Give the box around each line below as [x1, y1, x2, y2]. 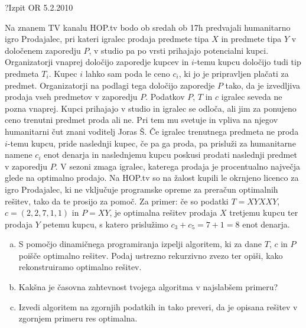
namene [5, 148, 32, 161]
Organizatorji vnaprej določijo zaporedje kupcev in [5, 56, 189, 68]
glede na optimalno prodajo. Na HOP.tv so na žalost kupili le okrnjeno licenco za [5, 171, 299, 184]
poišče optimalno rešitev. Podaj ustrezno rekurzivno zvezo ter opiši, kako [18, 249, 283, 261]
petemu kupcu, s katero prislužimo [43, 217, 168, 230]
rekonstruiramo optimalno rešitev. [18, 261, 142, 273]
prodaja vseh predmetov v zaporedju [5, 90, 138, 103]
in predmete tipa [221, 33, 282, 45]
